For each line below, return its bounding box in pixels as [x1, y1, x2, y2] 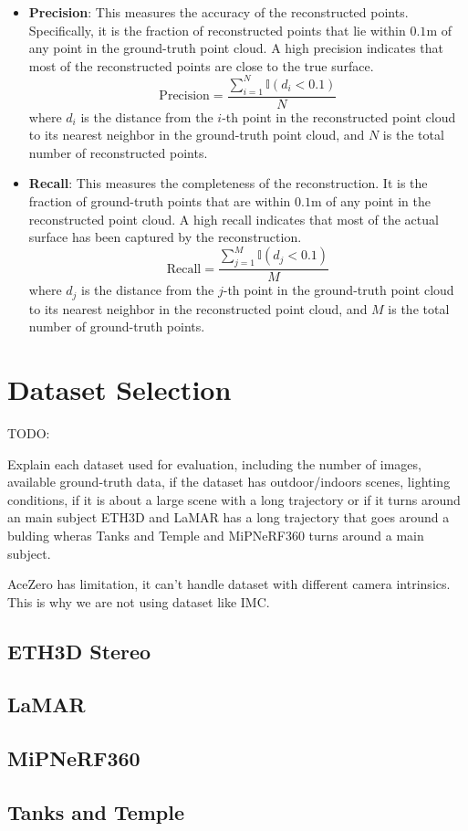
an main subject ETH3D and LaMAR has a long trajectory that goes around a [7, 508, 450, 527]
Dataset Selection [7, 371, 232, 408]
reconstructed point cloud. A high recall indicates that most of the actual [28, 209, 439, 228]
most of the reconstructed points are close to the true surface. [28, 56, 374, 75]
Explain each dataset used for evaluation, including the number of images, [7, 454, 421, 473]
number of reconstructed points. [28, 142, 208, 162]
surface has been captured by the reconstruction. [28, 227, 302, 247]
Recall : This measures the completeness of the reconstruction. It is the [28, 174, 428, 193]
